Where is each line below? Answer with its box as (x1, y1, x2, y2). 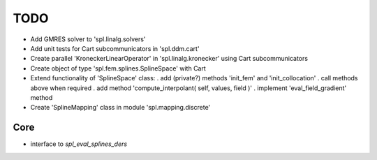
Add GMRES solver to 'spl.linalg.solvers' (30, 35, 146, 43)
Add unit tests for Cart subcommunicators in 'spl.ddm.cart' (30, 44, 200, 52)
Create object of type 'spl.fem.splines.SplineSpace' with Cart (30, 64, 206, 73)
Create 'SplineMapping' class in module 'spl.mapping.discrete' (30, 103, 211, 112)
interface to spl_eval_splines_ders (30, 140, 128, 148)
